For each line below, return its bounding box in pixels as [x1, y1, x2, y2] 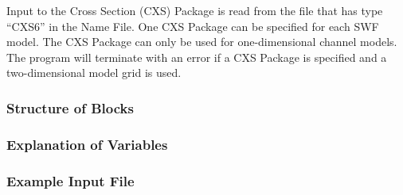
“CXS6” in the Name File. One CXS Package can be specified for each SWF [6, 17, 379, 34]
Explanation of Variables [6, 134, 168, 154]
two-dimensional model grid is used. [6, 64, 182, 81]
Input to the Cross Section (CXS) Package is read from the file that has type [6, 2, 383, 18]
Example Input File [6, 170, 135, 190]
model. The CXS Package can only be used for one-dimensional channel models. [6, 33, 397, 50]
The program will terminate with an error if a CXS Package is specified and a [6, 48, 387, 65]
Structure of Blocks [6, 97, 134, 117]
